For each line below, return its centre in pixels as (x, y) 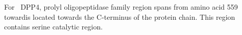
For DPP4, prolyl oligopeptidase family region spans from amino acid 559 (121, 7)
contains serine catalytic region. (54, 27)
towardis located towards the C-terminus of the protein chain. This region (120, 16)
